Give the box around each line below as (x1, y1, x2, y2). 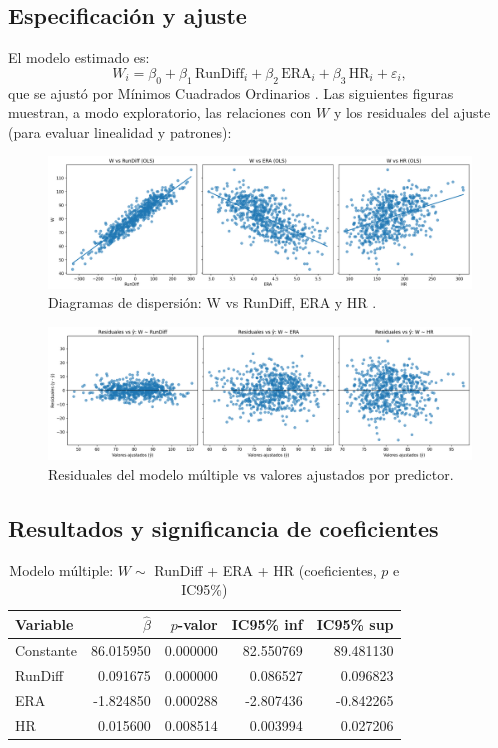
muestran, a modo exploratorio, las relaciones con (8, 102, 312, 123)
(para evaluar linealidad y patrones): (8, 121, 232, 142)
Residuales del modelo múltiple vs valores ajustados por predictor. (48, 463, 454, 484)
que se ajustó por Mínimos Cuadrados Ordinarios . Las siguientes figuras (8, 82, 454, 103)
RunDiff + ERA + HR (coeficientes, (154, 559, 377, 580)
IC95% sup (316, 614, 394, 635)
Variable (15, 614, 74, 635)
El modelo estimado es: (8, 47, 150, 68)
